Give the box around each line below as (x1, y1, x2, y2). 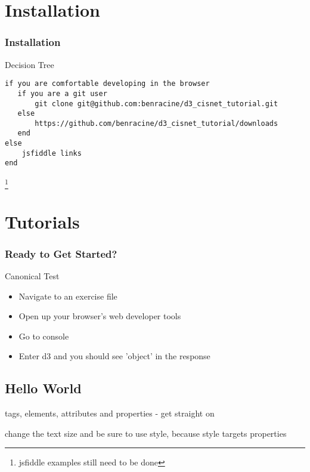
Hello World (5, 379, 82, 397)
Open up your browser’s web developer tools (18, 310, 181, 322)
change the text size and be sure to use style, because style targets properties (5, 427, 287, 439)
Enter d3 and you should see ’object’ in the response (18, 350, 210, 362)
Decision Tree (5, 58, 54, 70)
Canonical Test (5, 270, 60, 282)
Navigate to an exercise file (18, 289, 117, 302)
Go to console (18, 329, 69, 342)
